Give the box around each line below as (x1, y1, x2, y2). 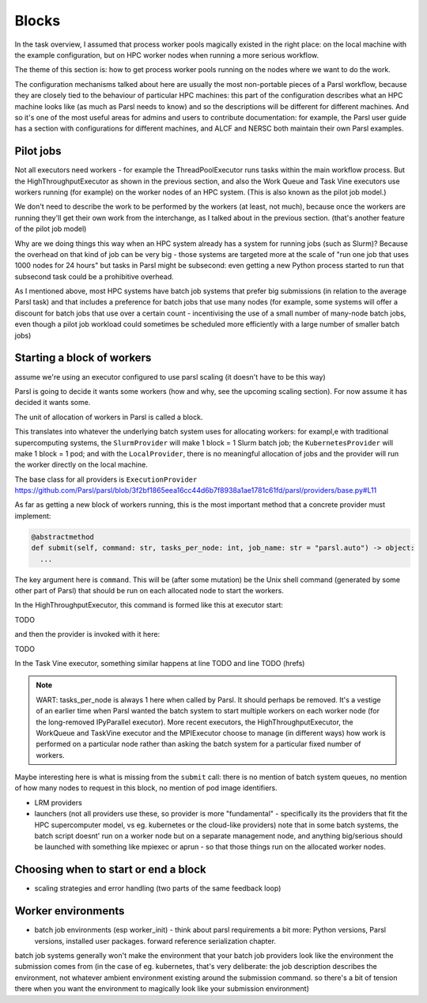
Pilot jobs (14, 145, 62, 158)
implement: (14, 511, 51, 520)
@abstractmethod (31, 532, 95, 541)
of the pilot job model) (14, 224, 87, 233)
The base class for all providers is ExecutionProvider (14, 475, 198, 484)
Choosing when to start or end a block (14, 863, 207, 876)
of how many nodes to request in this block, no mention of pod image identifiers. (14, 783, 278, 793)
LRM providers (34, 797, 82, 807)
